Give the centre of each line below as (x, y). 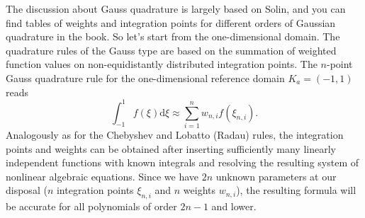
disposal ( (27, 190)
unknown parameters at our (276, 176)
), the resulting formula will (296, 190)
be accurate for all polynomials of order (91, 206)
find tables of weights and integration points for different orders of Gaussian (171, 22)
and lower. (234, 206)
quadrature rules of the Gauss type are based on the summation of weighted (171, 50)
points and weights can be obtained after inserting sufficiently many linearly (171, 148)
